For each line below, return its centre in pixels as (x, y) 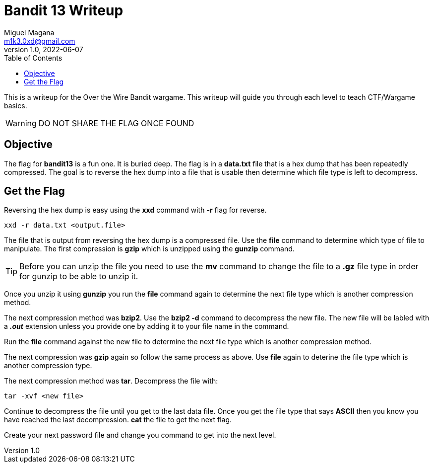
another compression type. (48, 366)
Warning (21, 123)
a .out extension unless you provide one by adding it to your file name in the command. (147, 326)
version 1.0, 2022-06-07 (44, 49)
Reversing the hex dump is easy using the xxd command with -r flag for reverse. (135, 210)
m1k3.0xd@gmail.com (40, 41)
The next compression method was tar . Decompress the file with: (111, 381)
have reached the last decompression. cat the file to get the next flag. (118, 420)
